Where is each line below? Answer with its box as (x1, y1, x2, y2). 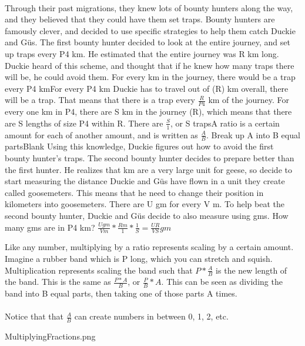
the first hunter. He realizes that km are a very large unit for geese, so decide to (5, 163, 292, 175)
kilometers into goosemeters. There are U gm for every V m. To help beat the (5, 198, 284, 210)
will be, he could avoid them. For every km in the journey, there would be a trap (5, 71, 296, 83)
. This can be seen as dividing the (161, 275, 283, 288)
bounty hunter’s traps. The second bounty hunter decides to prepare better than (5, 152, 294, 164)
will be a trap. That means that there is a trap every (5, 94, 195, 106)
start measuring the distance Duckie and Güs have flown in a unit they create (5, 175, 285, 187)
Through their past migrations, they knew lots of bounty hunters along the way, (5, 1, 293, 14)
